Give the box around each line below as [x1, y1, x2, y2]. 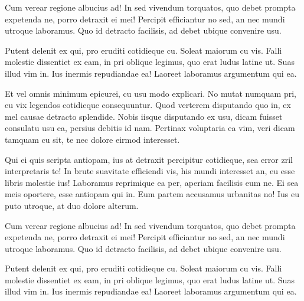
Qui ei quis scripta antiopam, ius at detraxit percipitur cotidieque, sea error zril [5, 153, 293, 165]
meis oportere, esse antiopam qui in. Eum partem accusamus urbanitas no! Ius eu [5, 188, 300, 200]
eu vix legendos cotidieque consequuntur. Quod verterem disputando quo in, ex [5, 99, 291, 111]
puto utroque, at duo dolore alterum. [5, 199, 139, 211]
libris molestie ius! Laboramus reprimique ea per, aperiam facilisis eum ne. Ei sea [5, 176, 299, 188]
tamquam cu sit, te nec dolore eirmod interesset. [5, 133, 180, 145]
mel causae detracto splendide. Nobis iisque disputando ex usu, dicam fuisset [5, 110, 283, 122]
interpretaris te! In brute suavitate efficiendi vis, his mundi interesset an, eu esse [5, 165, 295, 177]
